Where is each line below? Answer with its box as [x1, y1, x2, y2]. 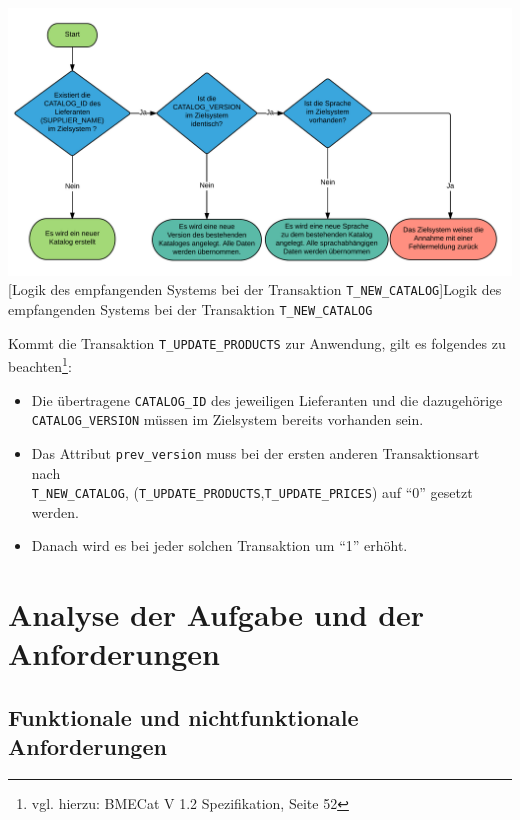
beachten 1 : [8, 353, 72, 376]
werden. [31, 501, 79, 522]
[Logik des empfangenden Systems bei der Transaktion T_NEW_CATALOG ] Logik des [8, 279, 502, 300]
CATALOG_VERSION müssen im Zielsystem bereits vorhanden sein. [31, 409, 424, 430]
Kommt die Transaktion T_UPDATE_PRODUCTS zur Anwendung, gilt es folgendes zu [8, 332, 506, 353]
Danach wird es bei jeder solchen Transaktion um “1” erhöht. [31, 535, 408, 556]
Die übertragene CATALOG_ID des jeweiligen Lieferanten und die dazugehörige [31, 389, 503, 410]
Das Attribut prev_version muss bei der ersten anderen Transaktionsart [31, 442, 480, 463]
